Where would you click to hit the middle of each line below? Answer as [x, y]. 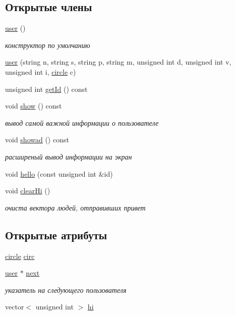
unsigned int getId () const [46, 89]
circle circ [20, 256]
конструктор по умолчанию [48, 45]
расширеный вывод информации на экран [69, 156]
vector [15, 307]
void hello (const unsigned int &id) [59, 173]
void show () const [34, 106]
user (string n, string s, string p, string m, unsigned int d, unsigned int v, [118, 62]
